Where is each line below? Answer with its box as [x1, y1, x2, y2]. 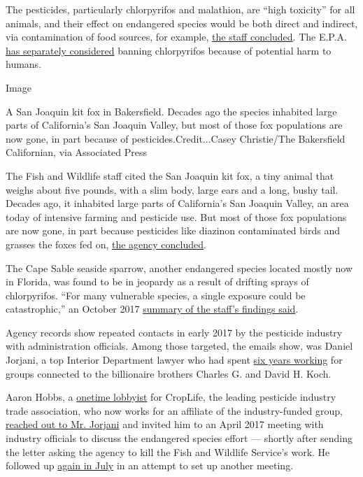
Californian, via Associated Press [6, 145, 148, 159]
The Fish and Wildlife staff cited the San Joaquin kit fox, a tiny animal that [6, 168, 334, 183]
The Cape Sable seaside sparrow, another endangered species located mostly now [6, 260, 353, 275]
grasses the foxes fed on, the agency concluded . [6, 236, 206, 251]
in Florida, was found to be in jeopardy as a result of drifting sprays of [6, 274, 309, 289]
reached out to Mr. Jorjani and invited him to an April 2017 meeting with [6, 417, 324, 432]
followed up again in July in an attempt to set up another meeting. [6, 458, 294, 473]
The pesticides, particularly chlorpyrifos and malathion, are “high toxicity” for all [6, 2, 355, 16]
